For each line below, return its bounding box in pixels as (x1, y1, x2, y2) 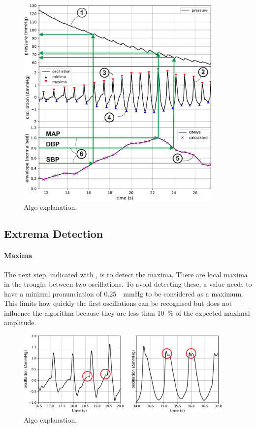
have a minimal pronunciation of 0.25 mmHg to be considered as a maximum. (4, 288, 243, 298)
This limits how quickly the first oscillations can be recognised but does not (4, 298, 232, 308)
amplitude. (4, 317, 36, 328)
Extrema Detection (4, 226, 103, 241)
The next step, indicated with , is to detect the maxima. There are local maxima (4, 269, 248, 279)
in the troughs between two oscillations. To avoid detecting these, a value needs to (4, 279, 252, 289)
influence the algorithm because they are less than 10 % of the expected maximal (4, 307, 250, 318)
